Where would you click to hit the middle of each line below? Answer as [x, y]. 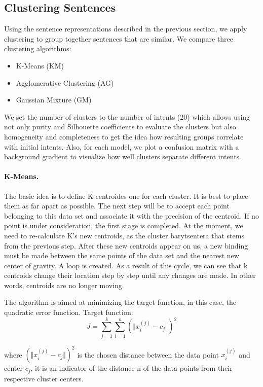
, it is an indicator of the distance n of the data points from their [131, 368]
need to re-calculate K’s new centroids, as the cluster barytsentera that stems [124, 235]
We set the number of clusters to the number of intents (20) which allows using [127, 116]
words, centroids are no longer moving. [64, 285]
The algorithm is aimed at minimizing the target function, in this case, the [120, 302]
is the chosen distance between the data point [148, 354]
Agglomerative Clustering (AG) [65, 82]
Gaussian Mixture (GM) [54, 100]
